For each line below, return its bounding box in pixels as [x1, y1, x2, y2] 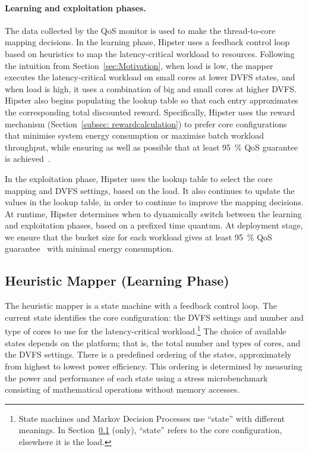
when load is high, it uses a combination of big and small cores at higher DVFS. [5, 82, 297, 95]
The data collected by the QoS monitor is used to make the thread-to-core [5, 24, 276, 36]
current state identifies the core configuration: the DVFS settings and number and [5, 311, 304, 323]
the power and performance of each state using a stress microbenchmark [5, 371, 268, 384]
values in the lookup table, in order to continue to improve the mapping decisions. [5, 196, 304, 208]
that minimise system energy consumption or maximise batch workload [5, 129, 264, 142]
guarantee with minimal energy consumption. [5, 242, 174, 255]
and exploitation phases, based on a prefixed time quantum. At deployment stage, [5, 219, 303, 231]
